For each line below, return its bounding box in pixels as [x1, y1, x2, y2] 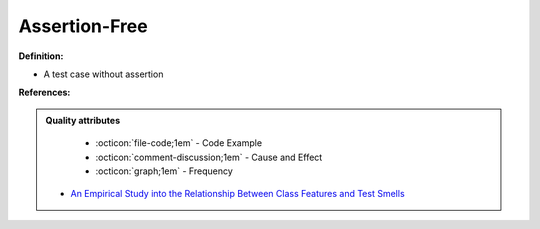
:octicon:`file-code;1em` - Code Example [95, 137, 263, 149]
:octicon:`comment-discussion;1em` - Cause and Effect [95, 151, 323, 163]
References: [18, 86, 71, 99]
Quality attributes [45, 114, 120, 126]
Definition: [18, 50, 64, 62]
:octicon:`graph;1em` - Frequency [95, 165, 234, 177]
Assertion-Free [18, 15, 149, 37]
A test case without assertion [43, 68, 164, 80]
